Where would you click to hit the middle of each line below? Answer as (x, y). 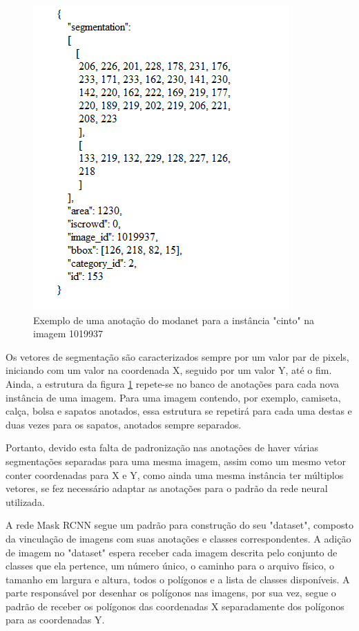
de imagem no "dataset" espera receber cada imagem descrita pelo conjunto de (172, 552)
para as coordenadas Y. (55, 620)
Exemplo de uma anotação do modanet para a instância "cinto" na (174, 320)
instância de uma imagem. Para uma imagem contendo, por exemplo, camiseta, (173, 397)
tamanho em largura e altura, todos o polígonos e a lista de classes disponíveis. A (178, 579)
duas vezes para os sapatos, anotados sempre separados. (124, 424)
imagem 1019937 (68, 333)
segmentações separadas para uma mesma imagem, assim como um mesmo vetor (176, 461)
